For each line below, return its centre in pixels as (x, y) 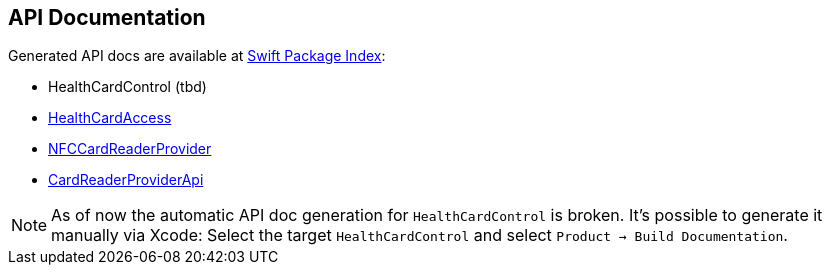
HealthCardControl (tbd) (127, 87)
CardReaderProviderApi (126, 180)
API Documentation (107, 17)
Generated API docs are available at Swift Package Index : (197, 56)
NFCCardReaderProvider (130, 149)
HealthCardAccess (110, 118)
